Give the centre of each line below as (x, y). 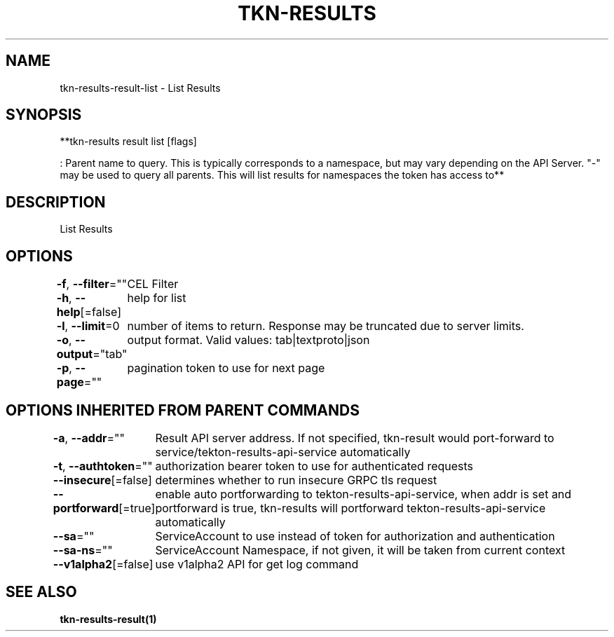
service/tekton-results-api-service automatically (283, 452)
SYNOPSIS (44, 115)
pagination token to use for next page (226, 368)
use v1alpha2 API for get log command (257, 564)
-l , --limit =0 (88, 326)
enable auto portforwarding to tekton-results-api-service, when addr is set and (363, 494)
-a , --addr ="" (89, 438)
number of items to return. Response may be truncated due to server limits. (326, 326)
